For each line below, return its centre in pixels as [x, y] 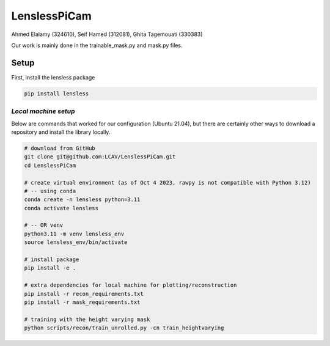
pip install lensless [57, 94]
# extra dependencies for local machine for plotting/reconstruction [130, 285]
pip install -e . [50, 268]
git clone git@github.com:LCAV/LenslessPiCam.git [100, 157]
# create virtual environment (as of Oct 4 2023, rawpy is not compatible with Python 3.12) [167, 182]
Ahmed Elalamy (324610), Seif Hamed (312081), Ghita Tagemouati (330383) [107, 34]
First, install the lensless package [53, 77]
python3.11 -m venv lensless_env [74, 234]
